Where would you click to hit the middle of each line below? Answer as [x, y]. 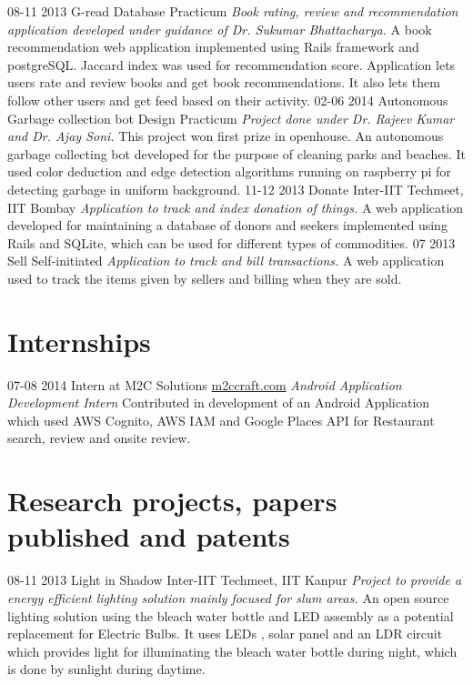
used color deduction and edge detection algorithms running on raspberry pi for [229, 171]
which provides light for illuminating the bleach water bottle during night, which [232, 651]
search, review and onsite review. [99, 438]
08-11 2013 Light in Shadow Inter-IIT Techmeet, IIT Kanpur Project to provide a [235, 580]
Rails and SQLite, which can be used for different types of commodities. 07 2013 [231, 242]
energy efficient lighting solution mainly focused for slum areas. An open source [228, 597]
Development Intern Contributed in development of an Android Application [219, 402]
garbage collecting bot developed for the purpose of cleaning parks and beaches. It [237, 153]
